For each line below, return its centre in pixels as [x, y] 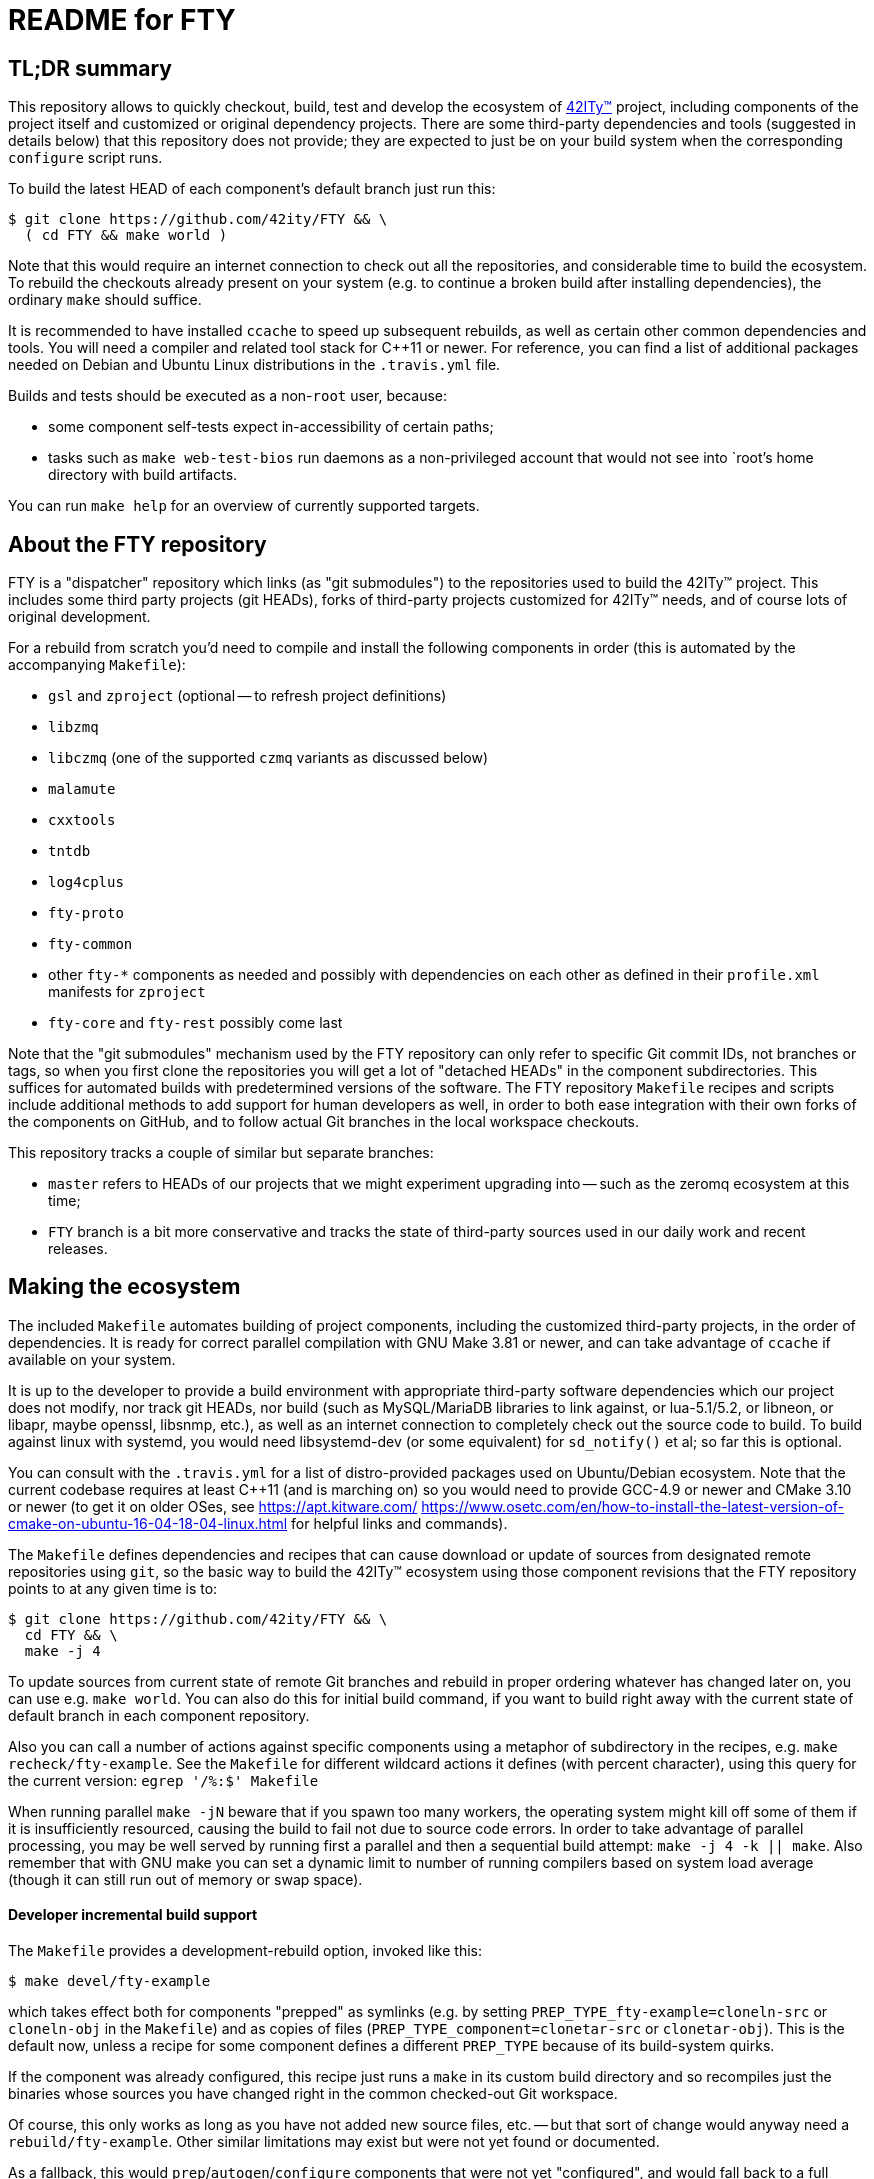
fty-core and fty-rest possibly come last [195, 1023]
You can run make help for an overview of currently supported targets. [244, 506]
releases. [78, 1249]
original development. [79, 617]
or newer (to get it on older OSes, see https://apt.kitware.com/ [213, 1506]
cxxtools [82, 820]
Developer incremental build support [133, 1915]
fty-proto [86, 913]
